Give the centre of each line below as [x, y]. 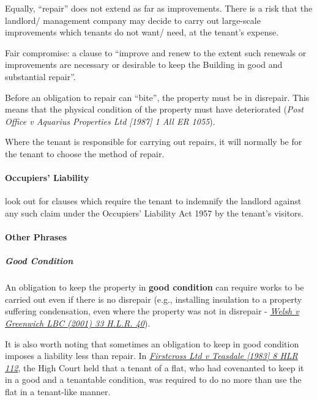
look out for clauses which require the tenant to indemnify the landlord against [153, 201]
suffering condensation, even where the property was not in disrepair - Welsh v [152, 311]
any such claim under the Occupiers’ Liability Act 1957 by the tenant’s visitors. [154, 213]
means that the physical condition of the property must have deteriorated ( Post [154, 109]
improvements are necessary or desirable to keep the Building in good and [144, 65]
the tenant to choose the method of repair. [85, 153]
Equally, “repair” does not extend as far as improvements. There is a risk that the [159, 8]
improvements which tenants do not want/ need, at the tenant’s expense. [142, 32]
